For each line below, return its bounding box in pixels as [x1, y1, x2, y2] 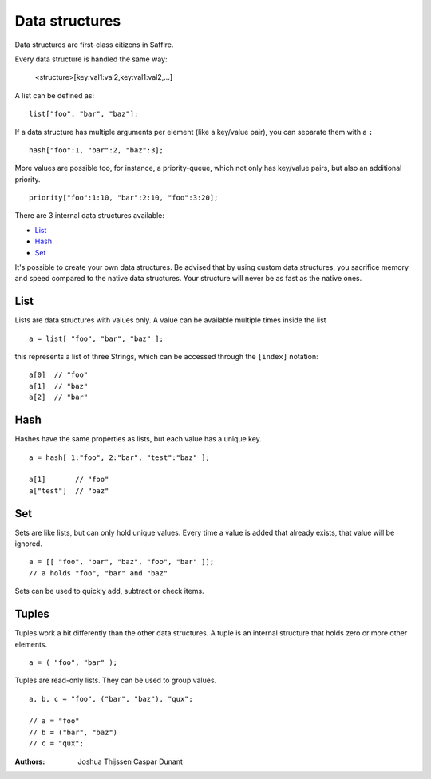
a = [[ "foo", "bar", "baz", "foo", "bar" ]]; [29, 557, 215, 567]
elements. [14, 639, 48, 649]
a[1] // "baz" [29, 382, 89, 390]
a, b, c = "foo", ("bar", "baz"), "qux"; [29, 694, 193, 703]
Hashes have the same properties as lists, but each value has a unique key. [14, 434, 263, 444]
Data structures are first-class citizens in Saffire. [14, 40, 174, 49]
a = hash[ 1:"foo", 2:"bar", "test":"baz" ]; [29, 453, 211, 462]
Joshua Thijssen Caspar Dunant [77, 757, 183, 766]
